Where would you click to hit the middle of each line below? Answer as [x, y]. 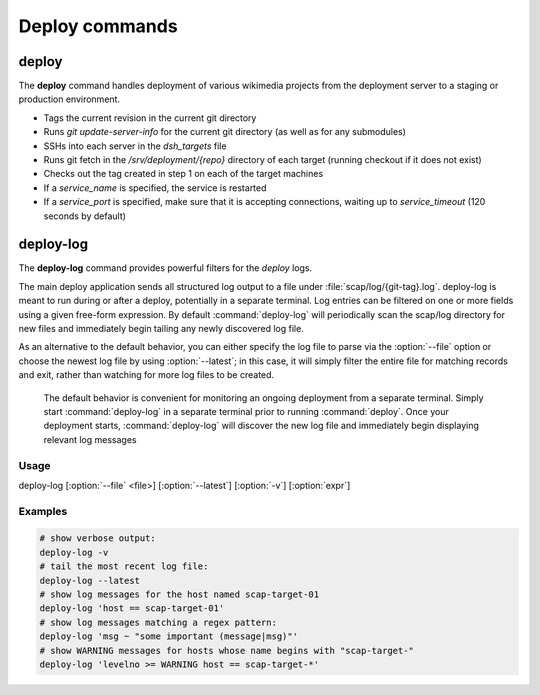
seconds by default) [85, 216]
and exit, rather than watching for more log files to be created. [146, 375]
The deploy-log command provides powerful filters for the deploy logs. [165, 268]
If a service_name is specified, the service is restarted [155, 187]
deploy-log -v [74, 552]
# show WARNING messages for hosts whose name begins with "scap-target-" [227, 650]
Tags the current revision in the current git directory [150, 117]
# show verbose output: [98, 538]
